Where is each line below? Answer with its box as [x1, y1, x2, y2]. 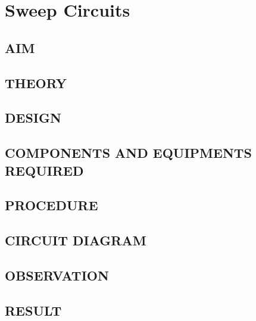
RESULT [5, 301, 62, 319]
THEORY [5, 73, 67, 92]
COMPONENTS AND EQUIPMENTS [5, 144, 252, 162]
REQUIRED [5, 161, 84, 179]
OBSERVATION [5, 266, 109, 284]
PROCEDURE [5, 196, 98, 214]
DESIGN [5, 108, 61, 127]
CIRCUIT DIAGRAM [5, 231, 146, 250]
